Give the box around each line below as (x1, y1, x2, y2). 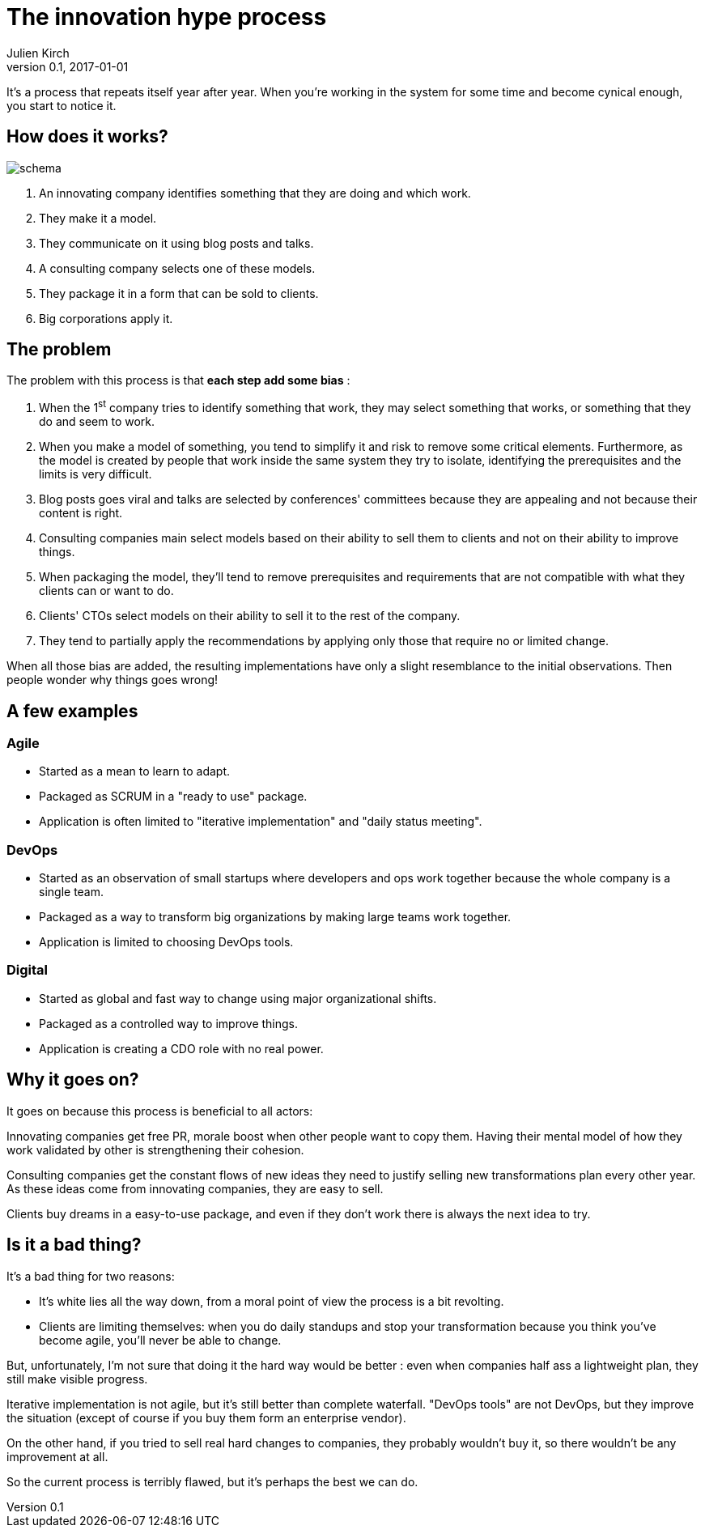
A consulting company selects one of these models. (39, 261, 316, 275)
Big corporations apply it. (39, 311, 173, 325)
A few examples (6, 700, 138, 721)
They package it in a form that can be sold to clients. (39, 286, 319, 300)
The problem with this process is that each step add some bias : (6, 373, 350, 388)
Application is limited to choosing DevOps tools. (39, 935, 294, 950)
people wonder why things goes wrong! (6, 673, 219, 687)
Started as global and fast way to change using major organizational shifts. (39, 991, 437, 1005)
